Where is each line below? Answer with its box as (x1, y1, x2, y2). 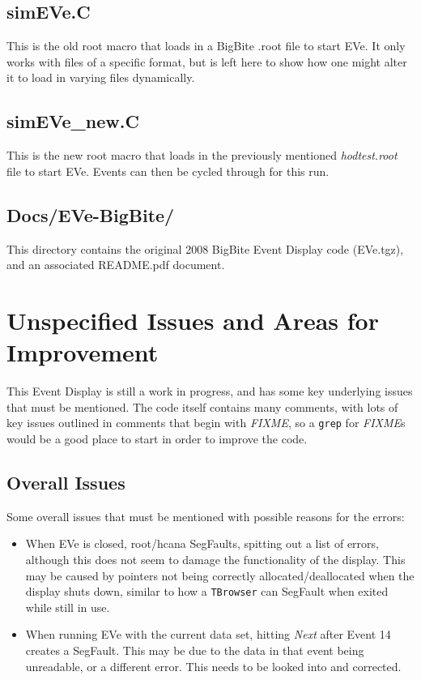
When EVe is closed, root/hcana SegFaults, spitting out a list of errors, (25, 535, 379, 552)
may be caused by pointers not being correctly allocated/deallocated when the (25, 567, 415, 584)
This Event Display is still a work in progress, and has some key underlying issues (6, 383, 413, 400)
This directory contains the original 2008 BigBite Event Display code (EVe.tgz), (6, 240, 404, 257)
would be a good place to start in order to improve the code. (6, 430, 308, 447)
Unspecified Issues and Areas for (6, 303, 379, 336)
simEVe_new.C (6, 109, 139, 134)
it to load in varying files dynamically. (6, 69, 195, 86)
